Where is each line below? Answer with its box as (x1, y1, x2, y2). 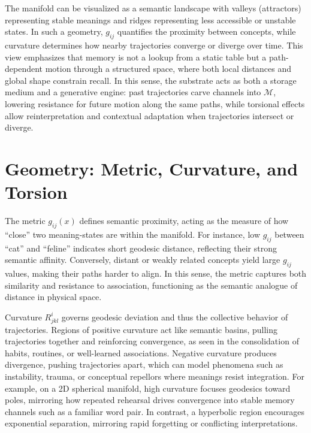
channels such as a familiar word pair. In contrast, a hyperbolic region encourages (5, 405, 304, 417)
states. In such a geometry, (5, 25, 103, 38)
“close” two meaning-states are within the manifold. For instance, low (5, 228, 260, 240)
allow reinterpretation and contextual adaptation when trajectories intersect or (5, 109, 294, 122)
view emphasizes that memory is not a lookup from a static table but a (5, 50, 267, 63)
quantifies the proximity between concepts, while (117, 25, 296, 38)
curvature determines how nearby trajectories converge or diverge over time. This (5, 38, 303, 51)
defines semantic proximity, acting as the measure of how (79, 214, 289, 227)
